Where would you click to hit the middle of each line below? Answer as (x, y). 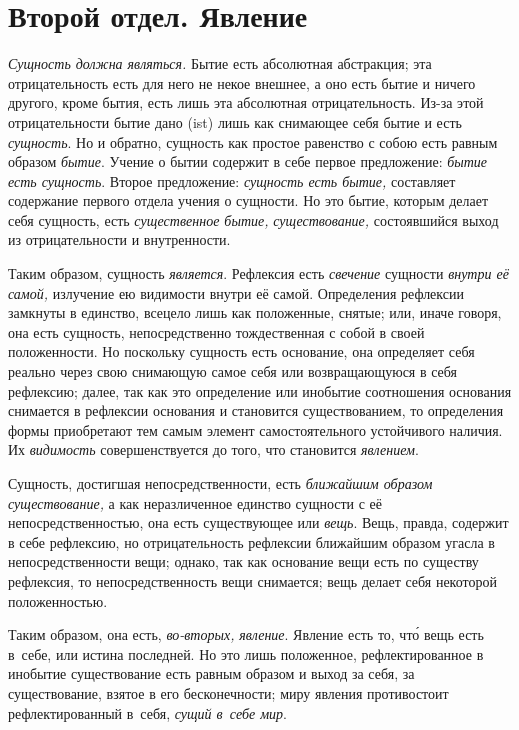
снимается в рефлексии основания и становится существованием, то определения (256, 410)
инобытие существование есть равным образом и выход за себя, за (211, 673)
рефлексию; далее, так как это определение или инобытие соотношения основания (260, 390)
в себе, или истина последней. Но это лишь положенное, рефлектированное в (246, 653)
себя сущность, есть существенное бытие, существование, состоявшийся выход (253, 219)
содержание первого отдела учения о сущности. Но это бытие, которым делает (248, 200)
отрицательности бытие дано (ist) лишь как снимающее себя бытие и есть (235, 121)
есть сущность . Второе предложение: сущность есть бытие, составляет (232, 180)
